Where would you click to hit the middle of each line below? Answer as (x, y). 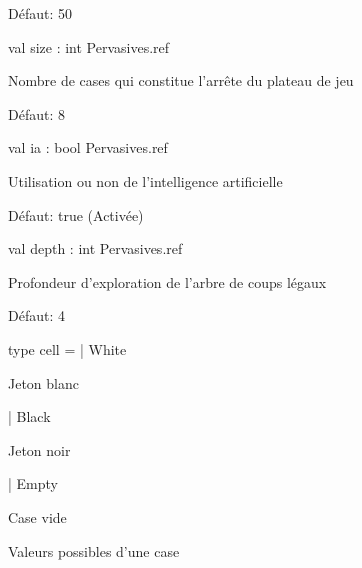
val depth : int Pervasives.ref (95, 248)
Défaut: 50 (40, 13)
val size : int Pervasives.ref (89, 46)
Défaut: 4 (36, 315)
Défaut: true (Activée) (76, 214)
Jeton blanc (43, 382)
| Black (29, 416)
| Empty (33, 483)
